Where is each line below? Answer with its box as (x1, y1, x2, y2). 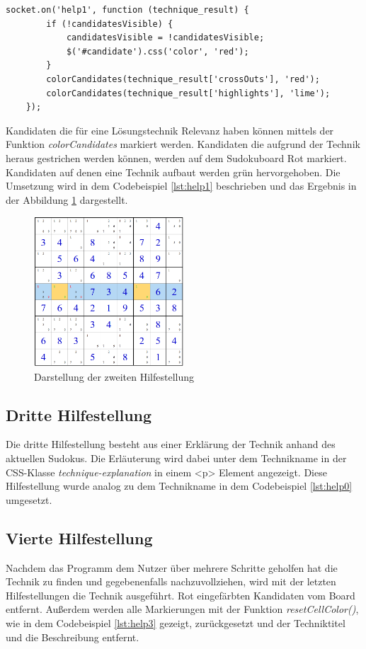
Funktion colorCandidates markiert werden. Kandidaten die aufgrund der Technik (6, 137, 360, 151)
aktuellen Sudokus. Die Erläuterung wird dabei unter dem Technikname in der (6, 451, 347, 466)
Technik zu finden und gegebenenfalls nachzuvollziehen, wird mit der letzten (6, 574, 336, 589)
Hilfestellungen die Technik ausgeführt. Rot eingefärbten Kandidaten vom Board (6, 587, 355, 602)
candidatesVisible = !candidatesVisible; (66, 33, 265, 43)
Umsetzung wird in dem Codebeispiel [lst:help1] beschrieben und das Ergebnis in (6, 178, 357, 193)
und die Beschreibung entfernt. (6, 629, 139, 644)
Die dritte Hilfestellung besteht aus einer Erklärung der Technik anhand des (6, 437, 336, 452)
